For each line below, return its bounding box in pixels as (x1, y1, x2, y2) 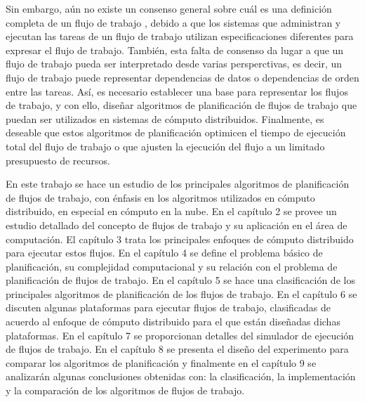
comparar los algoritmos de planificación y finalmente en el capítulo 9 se (6, 355, 317, 370)
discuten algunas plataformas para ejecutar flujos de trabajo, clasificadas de (6, 300, 331, 315)
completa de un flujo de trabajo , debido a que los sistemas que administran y (6, 15, 341, 30)
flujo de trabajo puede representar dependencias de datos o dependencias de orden (6, 70, 359, 84)
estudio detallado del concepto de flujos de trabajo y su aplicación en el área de (6, 217, 347, 232)
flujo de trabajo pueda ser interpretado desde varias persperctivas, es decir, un (6, 56, 343, 71)
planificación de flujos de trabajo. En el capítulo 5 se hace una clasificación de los (6, 273, 355, 287)
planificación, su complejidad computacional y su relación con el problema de (6, 259, 338, 273)
